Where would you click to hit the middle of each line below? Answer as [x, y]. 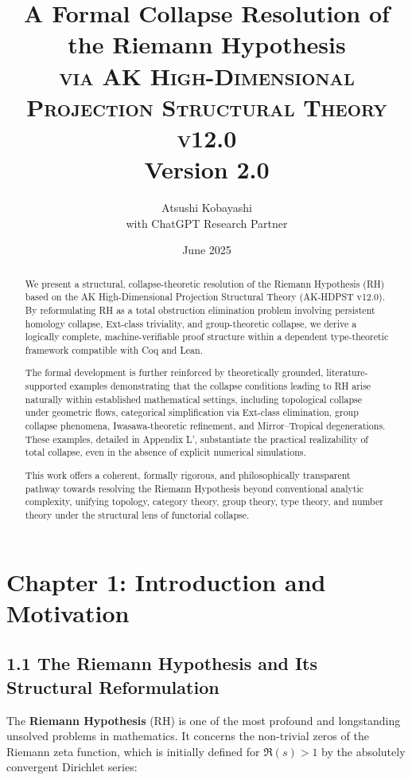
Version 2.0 [207, 169]
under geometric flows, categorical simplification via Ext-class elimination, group [192, 412]
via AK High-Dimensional [207, 75]
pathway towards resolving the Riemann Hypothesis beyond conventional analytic [194, 488]
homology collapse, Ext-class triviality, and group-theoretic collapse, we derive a [191, 323]
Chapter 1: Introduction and [166, 581]
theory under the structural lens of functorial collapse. [137, 514]
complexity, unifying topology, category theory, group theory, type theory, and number [204, 502]
